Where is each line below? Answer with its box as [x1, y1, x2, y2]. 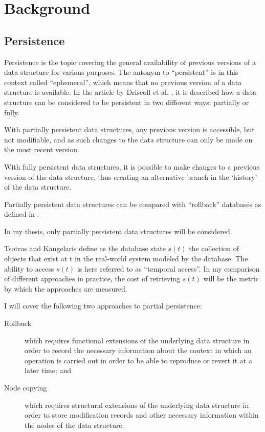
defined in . [4, 209, 39, 219]
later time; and [25, 365, 72, 376]
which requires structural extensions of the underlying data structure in [25, 399, 249, 410]
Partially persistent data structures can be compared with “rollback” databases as [4, 198, 261, 209]
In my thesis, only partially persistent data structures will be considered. [4, 225, 232, 236]
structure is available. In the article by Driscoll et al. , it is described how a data [4, 87, 257, 97]
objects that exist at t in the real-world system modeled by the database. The [4, 253, 248, 264]
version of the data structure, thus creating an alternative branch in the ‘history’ [4, 171, 257, 182]
